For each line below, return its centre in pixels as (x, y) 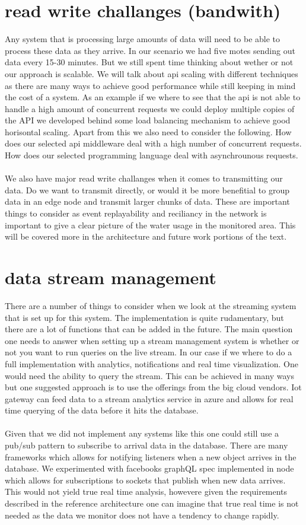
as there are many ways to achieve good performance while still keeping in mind (150, 85)
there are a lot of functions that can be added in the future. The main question (149, 329)
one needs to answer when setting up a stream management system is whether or (152, 340)
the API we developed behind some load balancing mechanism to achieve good (148, 120)
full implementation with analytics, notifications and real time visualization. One (152, 363)
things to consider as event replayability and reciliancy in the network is (136, 213)
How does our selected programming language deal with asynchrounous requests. (152, 155)
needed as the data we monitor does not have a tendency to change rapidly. (142, 515)
